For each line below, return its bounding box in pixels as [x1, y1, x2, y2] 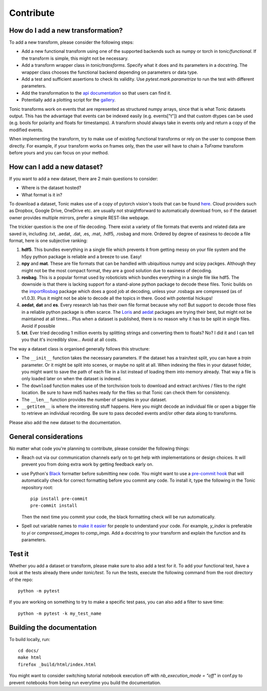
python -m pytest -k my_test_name [18, 610, 101, 616]
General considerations [9, 432, 84, 441]
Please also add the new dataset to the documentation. [9, 419, 122, 425]
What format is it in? [21, 192, 63, 197]
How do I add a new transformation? [9, 26, 123, 35]
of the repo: [9, 577, 33, 583]
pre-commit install [30, 503, 78, 508]
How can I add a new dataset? [9, 162, 103, 171]
